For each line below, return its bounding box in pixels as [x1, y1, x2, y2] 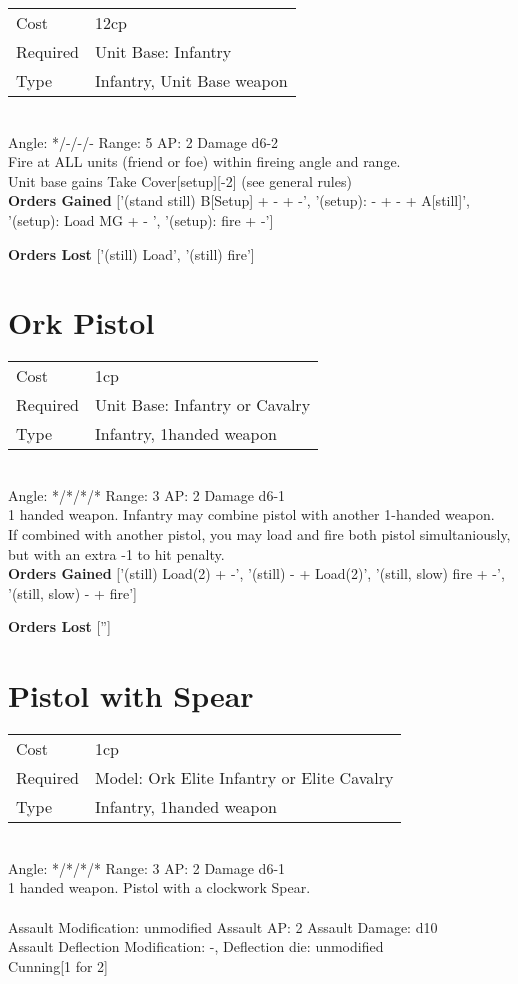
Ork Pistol [8, 302, 155, 343]
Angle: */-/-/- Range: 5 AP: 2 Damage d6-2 [8, 131, 279, 152]
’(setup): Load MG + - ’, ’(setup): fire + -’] [8, 209, 274, 230]
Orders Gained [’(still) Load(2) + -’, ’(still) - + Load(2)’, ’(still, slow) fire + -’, [8, 563, 505, 584]
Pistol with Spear [8, 675, 254, 716]
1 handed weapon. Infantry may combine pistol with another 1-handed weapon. [8, 504, 495, 525]
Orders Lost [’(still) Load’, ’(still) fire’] [8, 243, 255, 264]
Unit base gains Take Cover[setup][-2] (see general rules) [8, 170, 352, 191]
